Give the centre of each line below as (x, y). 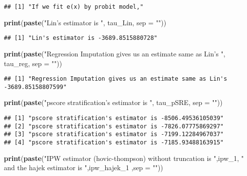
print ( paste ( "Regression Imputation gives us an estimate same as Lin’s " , (115, 53)
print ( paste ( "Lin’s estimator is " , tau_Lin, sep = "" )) (85, 22)
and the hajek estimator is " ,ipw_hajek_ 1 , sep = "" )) (84, 167)
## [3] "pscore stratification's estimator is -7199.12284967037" (114, 134)
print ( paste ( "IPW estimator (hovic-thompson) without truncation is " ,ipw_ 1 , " (124, 158)
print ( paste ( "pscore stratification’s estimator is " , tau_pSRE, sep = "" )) (113, 102)
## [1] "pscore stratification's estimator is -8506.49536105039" (114, 118)
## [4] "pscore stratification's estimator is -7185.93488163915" (114, 142)
